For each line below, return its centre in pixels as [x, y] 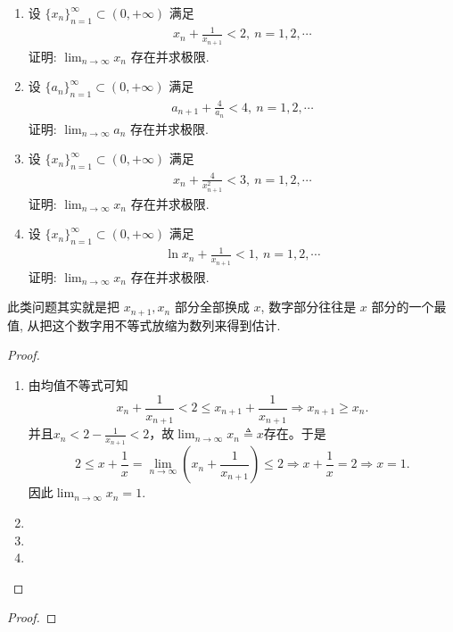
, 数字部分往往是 [309, 307]
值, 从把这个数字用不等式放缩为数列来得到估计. [144, 324]
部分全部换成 [212, 307]
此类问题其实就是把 [63, 307]
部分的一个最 [409, 307]
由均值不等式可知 [78, 384]
